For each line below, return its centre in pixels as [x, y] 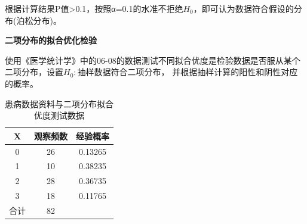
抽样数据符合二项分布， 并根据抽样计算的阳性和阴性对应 [188, 72]
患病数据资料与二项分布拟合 [59, 103]
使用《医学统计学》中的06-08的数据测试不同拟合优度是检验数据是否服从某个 [153, 60]
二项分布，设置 [34, 72]
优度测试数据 [59, 115]
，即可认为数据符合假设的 [243, 8]
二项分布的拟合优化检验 [51, 40]
